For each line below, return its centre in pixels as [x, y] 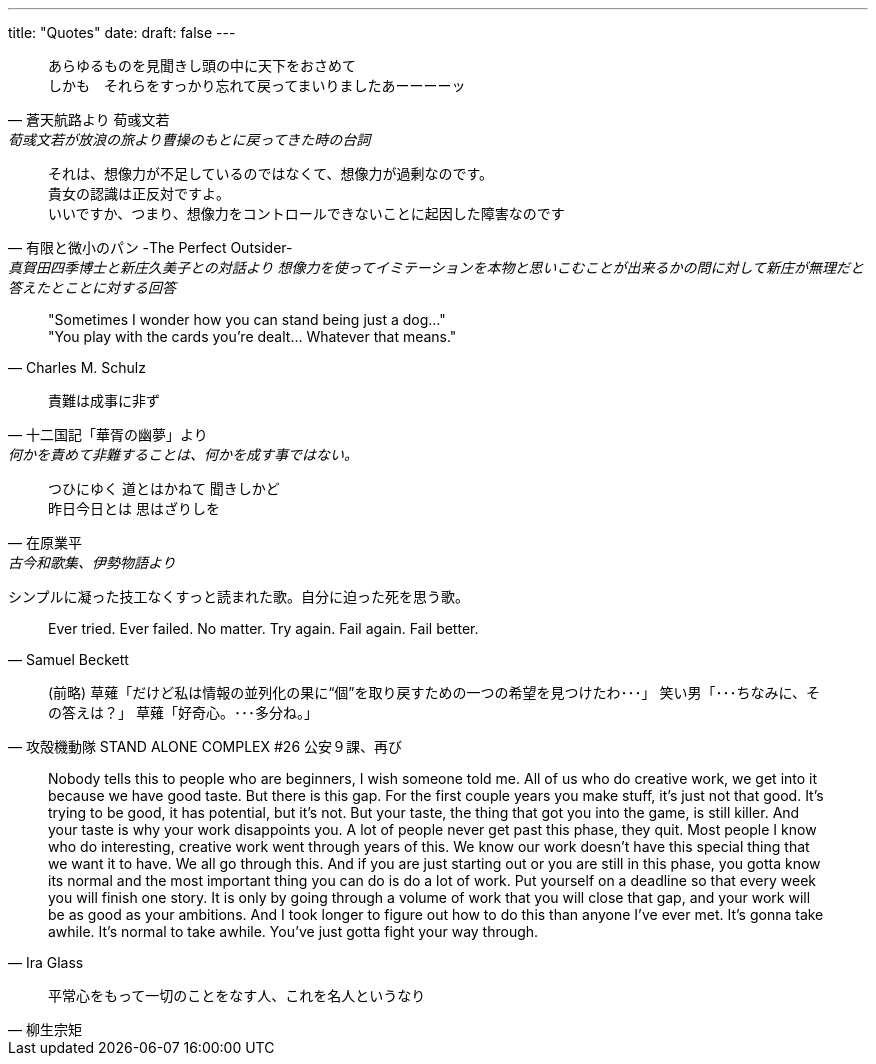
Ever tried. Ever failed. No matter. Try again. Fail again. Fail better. [263, 628]
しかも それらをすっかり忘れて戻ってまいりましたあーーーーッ [257, 85]
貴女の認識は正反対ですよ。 [139, 193]
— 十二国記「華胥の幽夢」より [108, 434]
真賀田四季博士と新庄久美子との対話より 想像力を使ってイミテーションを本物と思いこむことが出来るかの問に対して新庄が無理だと [436, 267]
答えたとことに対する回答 [92, 287]
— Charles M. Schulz [77, 367]
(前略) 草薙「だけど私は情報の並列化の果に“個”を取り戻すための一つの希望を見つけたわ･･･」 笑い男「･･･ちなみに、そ [434, 692]
